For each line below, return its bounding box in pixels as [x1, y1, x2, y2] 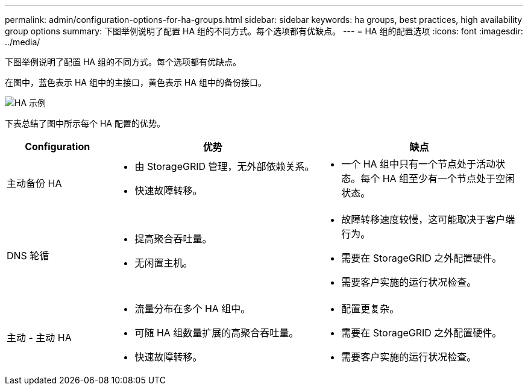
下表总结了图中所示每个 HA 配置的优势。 [5, 118, 165, 128]
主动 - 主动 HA [7, 332, 72, 344]
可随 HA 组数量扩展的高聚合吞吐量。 [134, 327, 299, 339]
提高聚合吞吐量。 [134, 233, 212, 245]
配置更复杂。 [341, 303, 400, 315]
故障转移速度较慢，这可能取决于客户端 [341, 213, 515, 225]
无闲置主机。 [134, 257, 193, 269]
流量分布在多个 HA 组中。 [134, 303, 251, 315]
